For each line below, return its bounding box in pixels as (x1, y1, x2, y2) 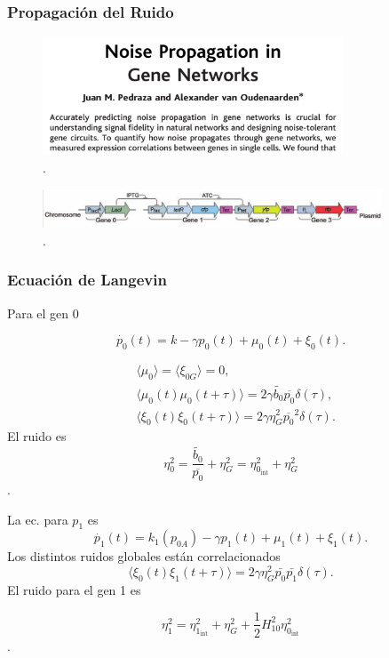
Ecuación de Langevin (7, 269, 167, 291)
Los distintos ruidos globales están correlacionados (7, 547, 281, 566)
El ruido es (7, 427, 67, 445)
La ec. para (7, 510, 68, 528)
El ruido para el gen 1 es (7, 580, 141, 598)
